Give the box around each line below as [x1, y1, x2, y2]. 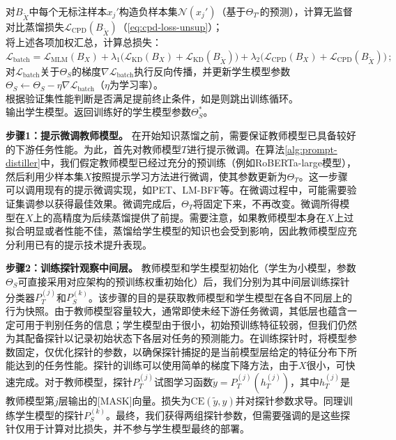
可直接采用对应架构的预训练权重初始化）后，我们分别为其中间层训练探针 [17, 274, 350, 288]
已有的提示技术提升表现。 [34, 237, 152, 251]
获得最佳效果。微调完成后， [54, 196, 181, 210]
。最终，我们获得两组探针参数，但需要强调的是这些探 [106, 407, 351, 422]
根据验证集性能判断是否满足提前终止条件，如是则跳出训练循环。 [6, 91, 298, 105]
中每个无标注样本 [29, 4, 107, 18]
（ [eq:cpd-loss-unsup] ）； [117, 19, 223, 33]
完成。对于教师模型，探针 [15, 374, 132, 388]
